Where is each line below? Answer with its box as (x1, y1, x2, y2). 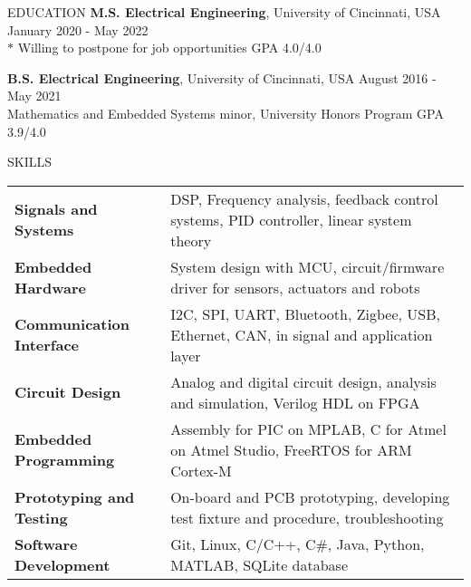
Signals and (14, 198, 98, 220)
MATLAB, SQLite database (170, 553, 349, 575)
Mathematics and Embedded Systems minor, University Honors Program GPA (7, 103, 444, 122)
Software (14, 533, 78, 554)
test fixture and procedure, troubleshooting (170, 506, 444, 528)
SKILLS (7, 152, 53, 171)
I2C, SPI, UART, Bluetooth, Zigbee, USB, (170, 303, 440, 324)
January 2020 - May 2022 (7, 20, 149, 39)
